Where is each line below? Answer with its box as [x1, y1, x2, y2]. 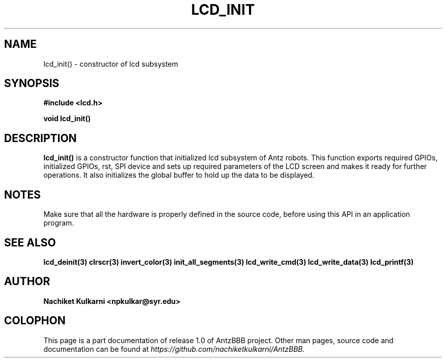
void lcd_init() [43, 114, 91, 123]
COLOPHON [4, 314, 66, 327]
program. [43, 218, 74, 228]
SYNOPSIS [4, 77, 60, 90]
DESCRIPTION [4, 131, 77, 145]
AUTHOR [4, 275, 50, 288]
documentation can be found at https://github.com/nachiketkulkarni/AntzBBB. [43, 344, 305, 353]
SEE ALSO [4, 236, 56, 249]
